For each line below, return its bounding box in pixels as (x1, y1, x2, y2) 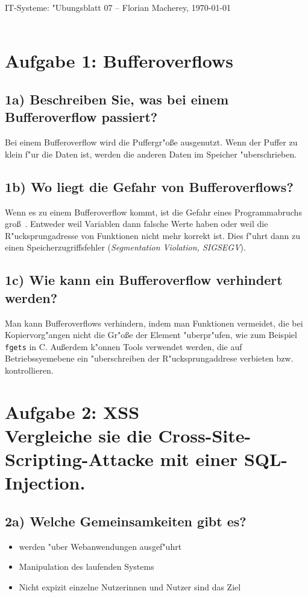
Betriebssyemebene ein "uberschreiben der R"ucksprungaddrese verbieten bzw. (5, 352, 294, 365)
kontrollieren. (5, 363, 54, 376)
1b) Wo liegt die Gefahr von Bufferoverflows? (5, 177, 294, 196)
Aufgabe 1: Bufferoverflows (5, 48, 233, 73)
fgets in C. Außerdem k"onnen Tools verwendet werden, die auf (5, 340, 242, 353)
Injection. (5, 470, 86, 495)
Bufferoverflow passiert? (5, 107, 158, 126)
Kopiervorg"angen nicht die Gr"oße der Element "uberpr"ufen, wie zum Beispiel (5, 328, 297, 341)
